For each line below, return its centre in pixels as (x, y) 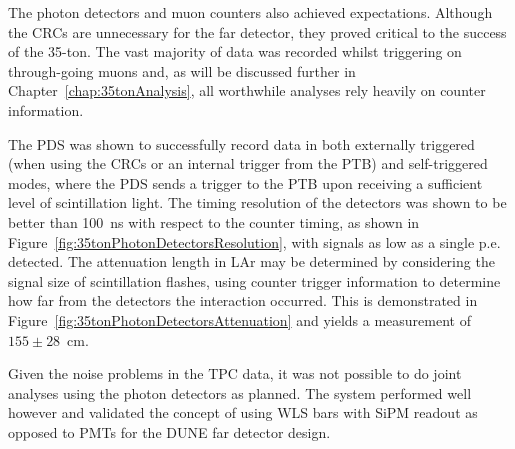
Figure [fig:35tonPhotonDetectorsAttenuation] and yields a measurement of (239, 319)
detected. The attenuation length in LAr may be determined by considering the (251, 261)
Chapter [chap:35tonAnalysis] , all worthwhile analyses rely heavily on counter (247, 90)
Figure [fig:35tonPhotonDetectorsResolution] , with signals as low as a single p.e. (254, 241)
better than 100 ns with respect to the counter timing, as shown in (214, 221)
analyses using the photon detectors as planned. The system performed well (240, 392)
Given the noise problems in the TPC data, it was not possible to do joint (235, 373)
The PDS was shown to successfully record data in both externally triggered (241, 143)
